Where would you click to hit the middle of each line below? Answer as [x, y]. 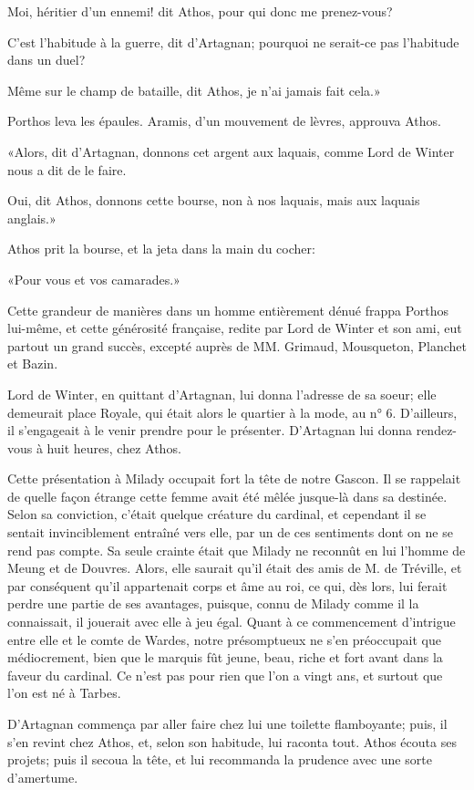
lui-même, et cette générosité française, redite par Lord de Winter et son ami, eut [235, 328]
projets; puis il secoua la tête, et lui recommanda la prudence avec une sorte [220, 759]
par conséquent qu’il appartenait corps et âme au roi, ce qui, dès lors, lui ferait [227, 585]
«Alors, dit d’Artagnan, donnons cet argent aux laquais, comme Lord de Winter [231, 151]
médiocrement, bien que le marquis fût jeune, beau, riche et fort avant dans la [225, 657]
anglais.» [32, 218]
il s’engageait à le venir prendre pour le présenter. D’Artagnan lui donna [210, 430]
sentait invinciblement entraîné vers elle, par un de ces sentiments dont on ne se [230, 532]
